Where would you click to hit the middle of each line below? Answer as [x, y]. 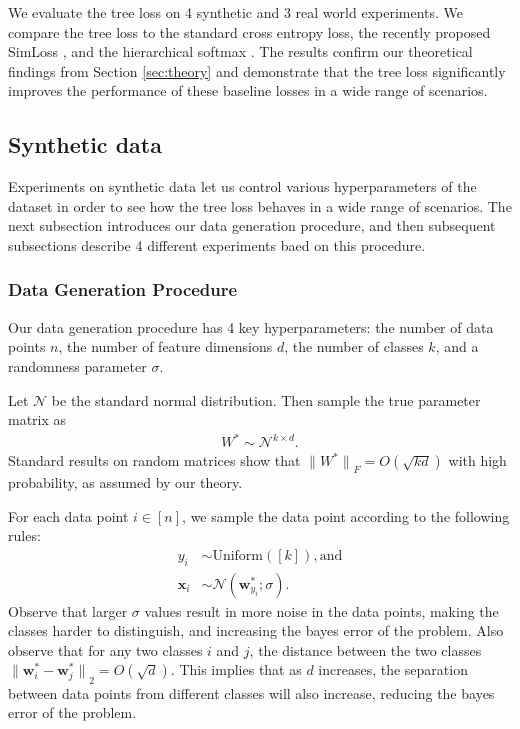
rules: [24, 535]
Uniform [238, 555]
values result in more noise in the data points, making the [321, 610]
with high [477, 460]
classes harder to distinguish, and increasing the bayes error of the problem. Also [256, 630]
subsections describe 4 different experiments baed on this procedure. [217, 244]
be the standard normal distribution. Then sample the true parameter [266, 399]
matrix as [37, 419]
